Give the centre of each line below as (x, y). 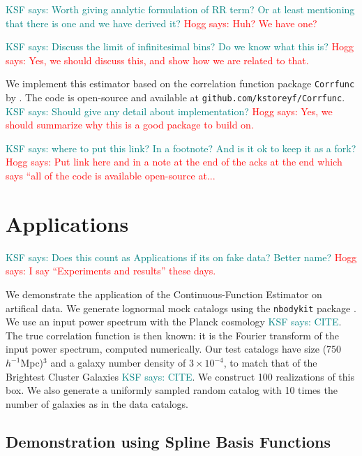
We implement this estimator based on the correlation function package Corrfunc (180, 83)
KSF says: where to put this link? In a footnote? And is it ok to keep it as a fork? (181, 148)
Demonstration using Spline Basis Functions (168, 441)
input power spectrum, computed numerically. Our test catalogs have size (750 (174, 349)
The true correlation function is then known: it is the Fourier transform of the (172, 335)
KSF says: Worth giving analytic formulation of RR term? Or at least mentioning (180, 9)
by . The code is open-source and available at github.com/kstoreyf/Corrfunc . (175, 97)
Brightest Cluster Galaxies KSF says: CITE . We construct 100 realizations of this (180, 376)
